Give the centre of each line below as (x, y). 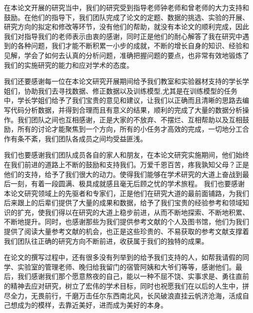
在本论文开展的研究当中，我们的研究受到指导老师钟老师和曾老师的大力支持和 (126, 7)
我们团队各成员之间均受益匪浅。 (96, 138)
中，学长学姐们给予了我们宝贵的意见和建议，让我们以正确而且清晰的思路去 (123, 100)
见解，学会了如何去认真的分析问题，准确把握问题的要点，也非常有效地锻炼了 (126, 55)
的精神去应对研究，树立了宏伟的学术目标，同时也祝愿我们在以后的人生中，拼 (126, 286)
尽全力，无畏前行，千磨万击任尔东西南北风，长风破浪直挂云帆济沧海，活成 (123, 295)
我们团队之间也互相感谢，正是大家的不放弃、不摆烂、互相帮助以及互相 (130, 119)
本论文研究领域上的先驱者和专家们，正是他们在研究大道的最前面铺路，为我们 (126, 193)
